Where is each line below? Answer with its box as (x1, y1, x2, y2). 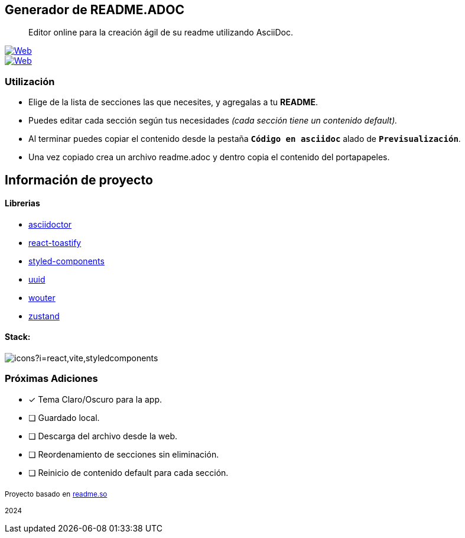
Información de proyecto (5, 172, 153, 187)
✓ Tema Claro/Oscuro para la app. (28, 394, 162, 404)
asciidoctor (28, 219, 72, 229)
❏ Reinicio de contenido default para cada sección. (28, 467, 229, 478)
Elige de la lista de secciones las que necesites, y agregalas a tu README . (28, 97, 318, 108)
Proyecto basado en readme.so (5, 490, 108, 498)
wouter (28, 292, 56, 303)
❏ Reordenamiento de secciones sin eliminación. (28, 449, 219, 459)
